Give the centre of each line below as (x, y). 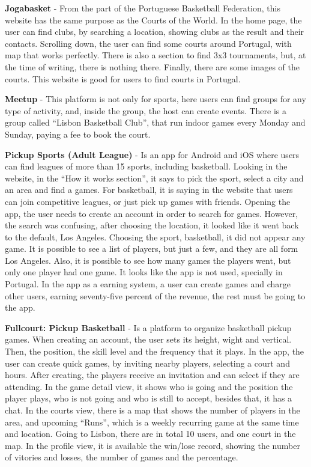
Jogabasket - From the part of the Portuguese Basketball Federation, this (143, 8)
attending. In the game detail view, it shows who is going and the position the (149, 386)
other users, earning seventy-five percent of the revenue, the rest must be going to (155, 295)
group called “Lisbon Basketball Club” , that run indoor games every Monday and (155, 122)
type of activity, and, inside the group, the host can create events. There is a (146, 110)
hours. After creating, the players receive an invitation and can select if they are (152, 375)
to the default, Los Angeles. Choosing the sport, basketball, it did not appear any (155, 237)
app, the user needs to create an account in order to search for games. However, (152, 213)
